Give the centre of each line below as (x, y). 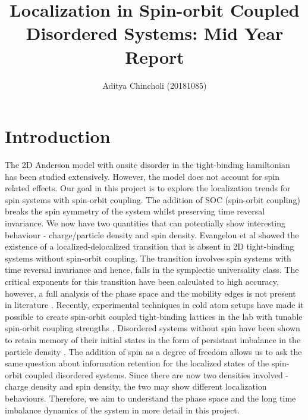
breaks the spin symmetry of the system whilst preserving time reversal (135, 211)
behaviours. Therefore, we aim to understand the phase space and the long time (150, 398)
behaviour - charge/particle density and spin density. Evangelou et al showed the (152, 234)
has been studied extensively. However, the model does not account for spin (142, 176)
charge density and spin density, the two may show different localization (136, 386)
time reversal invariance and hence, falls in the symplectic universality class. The (152, 270)
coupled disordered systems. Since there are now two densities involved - (157, 374)
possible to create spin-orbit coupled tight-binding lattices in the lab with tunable (154, 316)
